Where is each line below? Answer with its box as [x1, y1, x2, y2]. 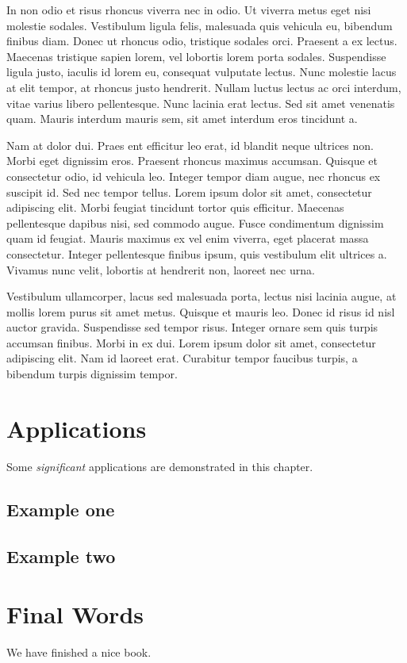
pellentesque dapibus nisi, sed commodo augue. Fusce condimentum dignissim [6, 214, 384, 231]
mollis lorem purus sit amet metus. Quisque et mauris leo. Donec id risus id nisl [6, 303, 395, 320]
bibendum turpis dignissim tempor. [6, 366, 178, 382]
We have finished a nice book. [6, 644, 152, 661]
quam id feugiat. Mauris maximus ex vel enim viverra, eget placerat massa [6, 230, 369, 247]
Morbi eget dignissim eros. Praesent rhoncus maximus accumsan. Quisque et [6, 152, 378, 169]
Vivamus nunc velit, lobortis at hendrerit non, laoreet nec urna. [6, 261, 315, 278]
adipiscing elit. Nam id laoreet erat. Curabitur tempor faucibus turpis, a [6, 350, 358, 366]
